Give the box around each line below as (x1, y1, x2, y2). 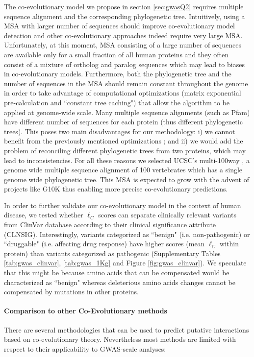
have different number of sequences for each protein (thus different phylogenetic (4, 117, 243, 127)
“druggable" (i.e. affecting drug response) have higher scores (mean (4, 238, 205, 249)
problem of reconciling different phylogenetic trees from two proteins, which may (4, 145, 246, 155)
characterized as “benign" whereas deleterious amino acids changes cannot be (4, 277, 236, 287)
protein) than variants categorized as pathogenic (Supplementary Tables (4, 248, 221, 258)
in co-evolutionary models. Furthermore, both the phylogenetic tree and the (4, 69, 231, 79)
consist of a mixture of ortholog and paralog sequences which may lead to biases (4, 59, 245, 69)
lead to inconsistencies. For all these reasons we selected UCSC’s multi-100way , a (4, 155, 250, 165)
